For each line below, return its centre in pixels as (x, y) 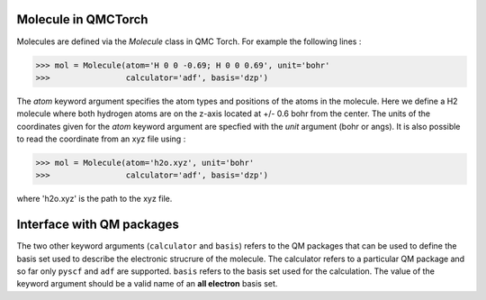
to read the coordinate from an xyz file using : (101, 139)
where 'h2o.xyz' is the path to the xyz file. (94, 199)
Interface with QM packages (98, 225)
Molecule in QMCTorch (82, 19)
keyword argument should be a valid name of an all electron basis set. (147, 284)
